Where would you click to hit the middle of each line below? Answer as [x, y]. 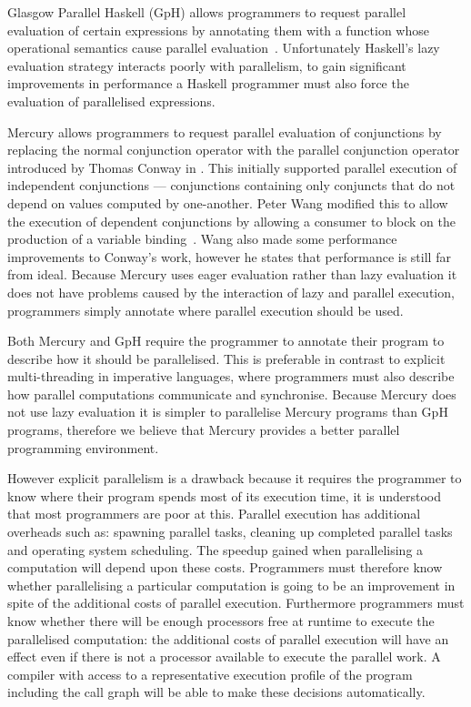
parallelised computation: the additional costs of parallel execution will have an [228, 638]
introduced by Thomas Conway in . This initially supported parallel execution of [232, 167]
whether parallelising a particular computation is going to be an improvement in [231, 585]
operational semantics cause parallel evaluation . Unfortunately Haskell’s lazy [224, 48]
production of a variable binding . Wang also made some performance [202, 239]
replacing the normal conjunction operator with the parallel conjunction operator [234, 150]
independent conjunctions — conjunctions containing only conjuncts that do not [231, 185]
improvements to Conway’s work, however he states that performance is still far [229, 256]
